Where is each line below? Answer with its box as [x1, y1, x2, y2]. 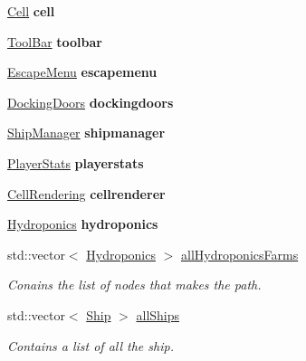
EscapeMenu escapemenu [7, 62, 158, 81]
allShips [136, 305, 180, 324]
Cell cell [7, 2, 55, 20]
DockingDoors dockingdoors [7, 92, 174, 111]
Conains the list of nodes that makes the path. [7, 275, 262, 294]
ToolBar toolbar [7, 32, 102, 51]
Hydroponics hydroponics [7, 214, 158, 233]
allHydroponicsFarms [180, 244, 299, 263]
